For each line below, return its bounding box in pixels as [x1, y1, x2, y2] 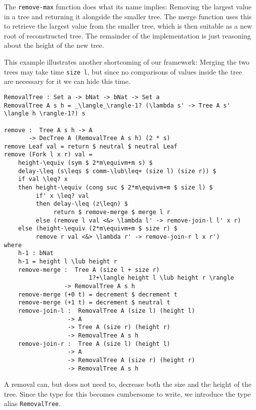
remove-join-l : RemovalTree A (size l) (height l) [18, 307, 195, 314]
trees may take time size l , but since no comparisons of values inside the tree [4, 66, 242, 76]
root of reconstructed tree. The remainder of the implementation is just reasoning [4, 30, 251, 40]
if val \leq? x [18, 176, 68, 183]
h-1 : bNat [18, 250, 54, 257]
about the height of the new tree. [4, 40, 104, 50]
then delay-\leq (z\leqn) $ [36, 200, 128, 208]
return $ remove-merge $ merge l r [53, 209, 171, 216]
